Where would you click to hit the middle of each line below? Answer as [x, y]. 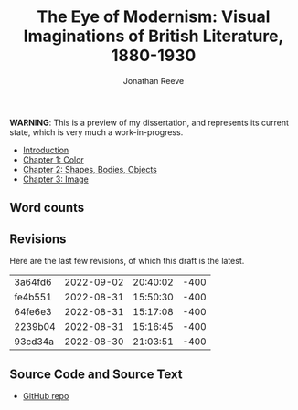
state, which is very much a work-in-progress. [96, 132]
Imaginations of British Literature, [154, 36]
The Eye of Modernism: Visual [154, 17]
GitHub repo [46, 395]
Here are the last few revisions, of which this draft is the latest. [127, 261]
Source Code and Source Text [96, 374]
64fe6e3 [33, 312]
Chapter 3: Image [55, 179]
